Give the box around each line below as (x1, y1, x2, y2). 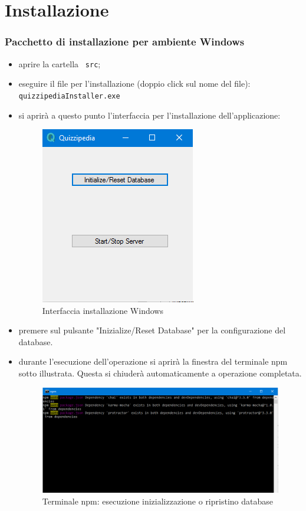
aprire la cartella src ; (18, 57, 101, 70)
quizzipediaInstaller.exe (18, 91, 120, 100)
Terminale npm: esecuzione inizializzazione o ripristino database (42, 494, 273, 507)
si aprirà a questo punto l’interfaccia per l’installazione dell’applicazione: (18, 109, 281, 121)
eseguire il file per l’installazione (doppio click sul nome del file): (18, 77, 251, 90)
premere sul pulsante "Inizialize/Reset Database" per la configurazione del (18, 324, 286, 336)
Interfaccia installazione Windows (42, 304, 163, 316)
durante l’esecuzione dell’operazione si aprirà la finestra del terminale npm (18, 355, 288, 368)
